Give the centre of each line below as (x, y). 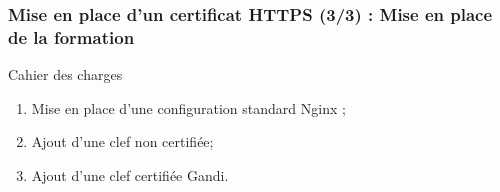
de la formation (71, 36)
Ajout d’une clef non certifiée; (122, 141)
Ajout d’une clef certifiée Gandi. (130, 174)
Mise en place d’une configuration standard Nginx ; (188, 107)
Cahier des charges (65, 74)
